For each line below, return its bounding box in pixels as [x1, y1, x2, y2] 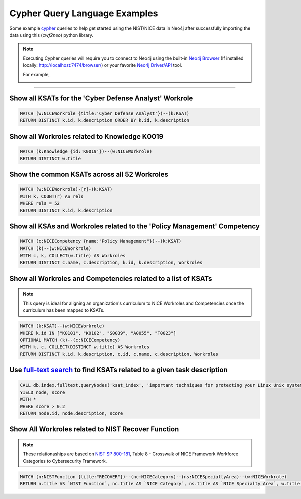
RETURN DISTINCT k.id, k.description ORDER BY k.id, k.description [20, 117, 190, 123]
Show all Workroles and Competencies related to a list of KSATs [9, 274, 213, 283]
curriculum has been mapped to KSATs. [23, 307, 105, 313]
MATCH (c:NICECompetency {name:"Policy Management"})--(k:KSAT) [20, 238, 182, 244]
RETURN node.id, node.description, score [20, 410, 123, 416]
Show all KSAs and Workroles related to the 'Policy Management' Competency [9, 222, 260, 231]
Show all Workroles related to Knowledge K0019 [9, 132, 164, 141]
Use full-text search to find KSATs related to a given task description [9, 366, 228, 375]
